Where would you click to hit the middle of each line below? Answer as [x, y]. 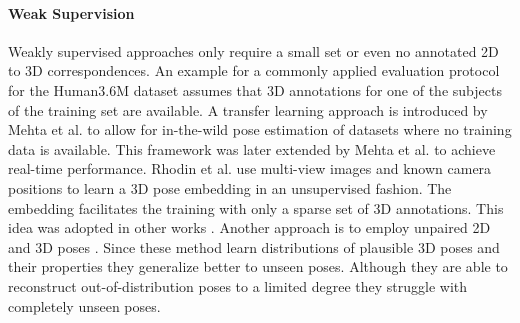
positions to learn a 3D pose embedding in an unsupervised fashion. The [230, 187]
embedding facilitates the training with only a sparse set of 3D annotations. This [256, 207]
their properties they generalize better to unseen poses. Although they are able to [258, 266]
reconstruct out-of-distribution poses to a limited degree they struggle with [238, 285]
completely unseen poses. [84, 305]
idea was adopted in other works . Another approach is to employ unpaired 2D [249, 227]
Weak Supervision [71, 12]
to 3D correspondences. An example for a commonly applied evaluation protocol [254, 70]
